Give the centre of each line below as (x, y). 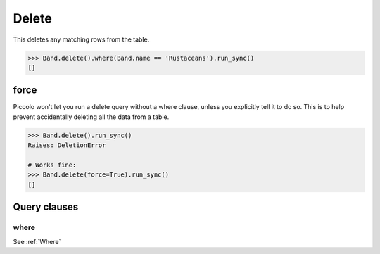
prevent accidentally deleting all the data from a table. (91, 117)
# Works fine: (52, 165)
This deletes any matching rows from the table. (81, 39)
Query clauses (46, 207)
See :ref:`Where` (37, 241)
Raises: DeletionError (67, 145)
